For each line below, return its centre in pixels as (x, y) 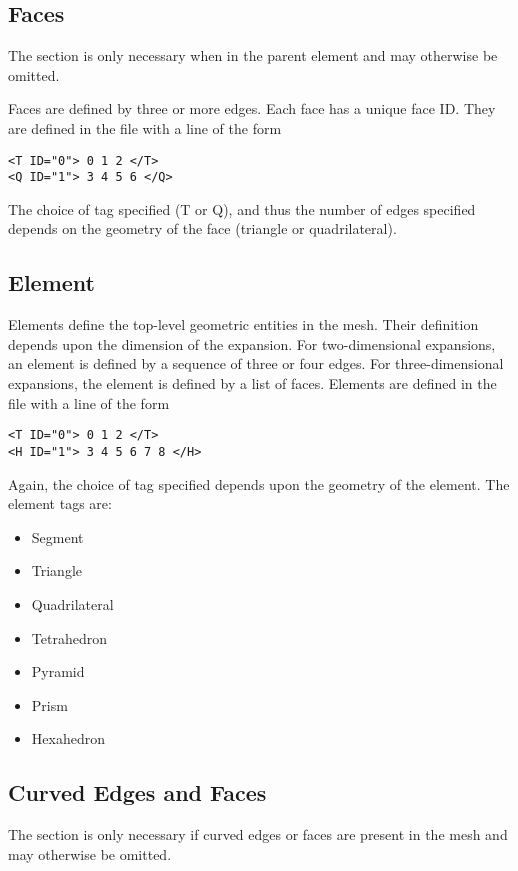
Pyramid (58, 671)
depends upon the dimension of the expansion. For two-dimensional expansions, (252, 343)
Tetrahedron (69, 637)
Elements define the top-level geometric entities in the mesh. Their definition (243, 324)
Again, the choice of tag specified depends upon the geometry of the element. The (259, 483)
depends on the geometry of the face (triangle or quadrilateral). (202, 228)
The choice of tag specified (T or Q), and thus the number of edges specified (242, 208)
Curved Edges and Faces (137, 792)
